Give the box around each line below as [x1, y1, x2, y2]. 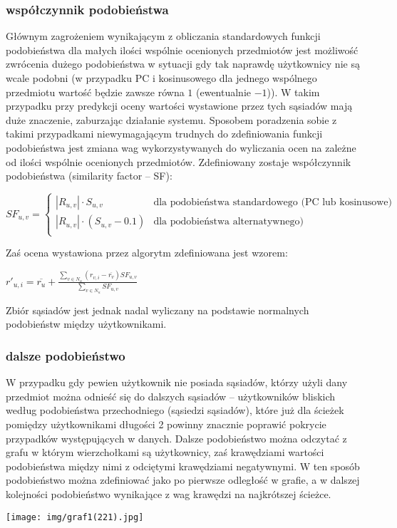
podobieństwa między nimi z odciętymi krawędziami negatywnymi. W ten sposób [6, 458, 360, 473]
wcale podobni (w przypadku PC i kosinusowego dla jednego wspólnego [6, 71, 317, 85]
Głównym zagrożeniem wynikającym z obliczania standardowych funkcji [6, 29, 321, 43]
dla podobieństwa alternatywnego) [153, 217, 304, 227]
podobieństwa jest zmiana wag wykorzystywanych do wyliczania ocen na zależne [6, 140, 356, 155]
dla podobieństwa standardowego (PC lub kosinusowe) [153, 197, 392, 208]
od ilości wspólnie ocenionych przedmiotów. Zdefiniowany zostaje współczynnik [6, 154, 351, 169]
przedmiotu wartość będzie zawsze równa [6, 84, 185, 99]
